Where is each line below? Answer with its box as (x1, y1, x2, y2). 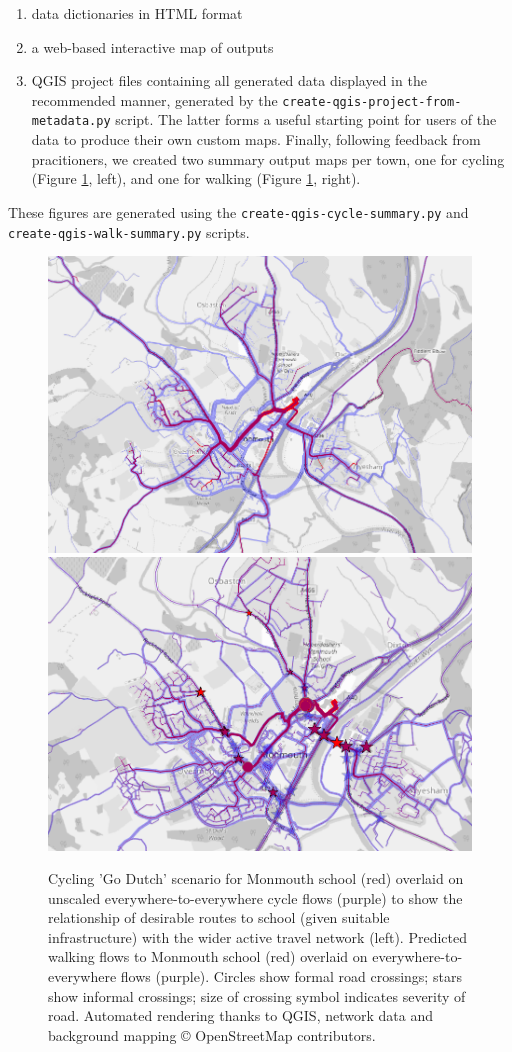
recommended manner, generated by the (31, 89, 278, 110)
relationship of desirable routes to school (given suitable (48, 907, 390, 928)
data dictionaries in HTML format (31, 3, 243, 23)
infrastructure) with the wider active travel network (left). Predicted (48, 926, 468, 947)
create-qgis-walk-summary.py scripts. (8, 221, 250, 242)
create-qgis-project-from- (282, 94, 462, 109)
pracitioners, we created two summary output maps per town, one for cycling (31, 148, 505, 169)
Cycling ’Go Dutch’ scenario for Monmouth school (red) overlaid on (48, 868, 464, 889)
